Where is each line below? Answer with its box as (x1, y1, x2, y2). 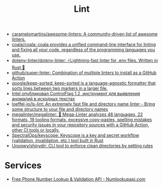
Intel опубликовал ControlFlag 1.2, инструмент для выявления (11, 91, 140, 97)
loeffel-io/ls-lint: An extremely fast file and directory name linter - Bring (11, 101, 155, 107)
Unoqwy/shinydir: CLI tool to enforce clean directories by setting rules (11, 143, 153, 149)
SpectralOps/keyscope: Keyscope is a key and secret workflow (11, 133, 140, 138)
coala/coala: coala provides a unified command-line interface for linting (11, 42, 156, 48)
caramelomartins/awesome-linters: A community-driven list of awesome (11, 31, 158, 37)
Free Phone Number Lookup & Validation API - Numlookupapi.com (11, 176, 145, 182)
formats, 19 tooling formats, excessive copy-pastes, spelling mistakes (11, 117, 152, 123)
